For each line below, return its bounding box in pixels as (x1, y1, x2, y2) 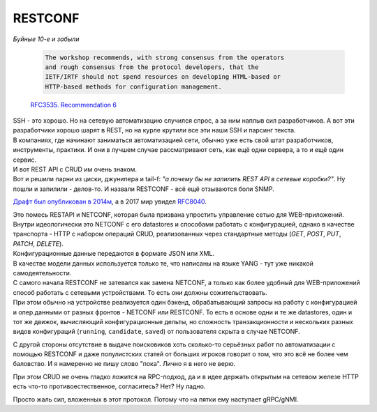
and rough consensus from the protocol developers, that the (45, 63, 259, 71)
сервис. (13, 155, 36, 164)
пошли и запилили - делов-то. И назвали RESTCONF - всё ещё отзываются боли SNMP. (13, 185, 275, 193)
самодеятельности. (13, 268, 72, 277)
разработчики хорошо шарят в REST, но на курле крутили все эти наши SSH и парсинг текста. (13, 126, 296, 135)
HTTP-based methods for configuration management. (45, 82, 223, 91)
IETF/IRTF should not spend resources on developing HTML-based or (45, 73, 281, 81)
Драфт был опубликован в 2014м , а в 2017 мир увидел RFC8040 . (13, 197, 207, 206)
